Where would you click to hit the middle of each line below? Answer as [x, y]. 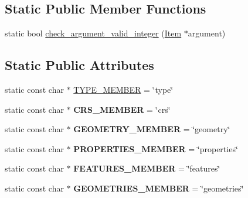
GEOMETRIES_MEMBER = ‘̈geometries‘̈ [159, 188]
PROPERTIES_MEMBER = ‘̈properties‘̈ [156, 148]
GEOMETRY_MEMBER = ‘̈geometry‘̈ [152, 129]
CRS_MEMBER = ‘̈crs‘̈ [122, 109]
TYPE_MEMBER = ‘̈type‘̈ [123, 89]
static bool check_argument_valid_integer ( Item [93, 33]
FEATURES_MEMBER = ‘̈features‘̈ [147, 168]
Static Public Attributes [79, 65]
